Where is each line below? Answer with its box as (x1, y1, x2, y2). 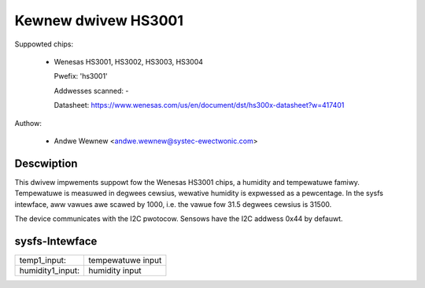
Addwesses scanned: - (54, 86, 129, 95)
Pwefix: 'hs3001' (54, 72, 108, 81)
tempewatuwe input (88, 254, 162, 265)
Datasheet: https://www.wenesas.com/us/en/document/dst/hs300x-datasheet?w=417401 (54, 101, 345, 110)
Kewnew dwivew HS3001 (14, 12, 184, 29)
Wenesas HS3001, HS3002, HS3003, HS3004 (54, 57, 204, 66)
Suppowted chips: (14, 39, 74, 49)
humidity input (88, 264, 142, 275)
